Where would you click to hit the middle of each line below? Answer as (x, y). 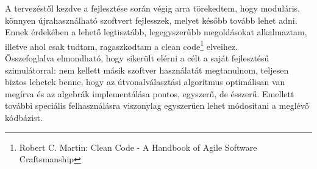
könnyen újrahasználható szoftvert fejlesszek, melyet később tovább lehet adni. (151, 20)
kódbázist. (24, 117)
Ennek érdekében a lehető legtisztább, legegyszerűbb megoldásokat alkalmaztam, (156, 32)
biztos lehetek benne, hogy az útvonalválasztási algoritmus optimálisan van (145, 82)
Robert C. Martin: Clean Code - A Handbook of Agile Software (138, 147)
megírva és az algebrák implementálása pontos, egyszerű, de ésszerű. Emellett (150, 93)
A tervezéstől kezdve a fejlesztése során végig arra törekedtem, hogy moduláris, (152, 8)
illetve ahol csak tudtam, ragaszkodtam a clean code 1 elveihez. (122, 45)
